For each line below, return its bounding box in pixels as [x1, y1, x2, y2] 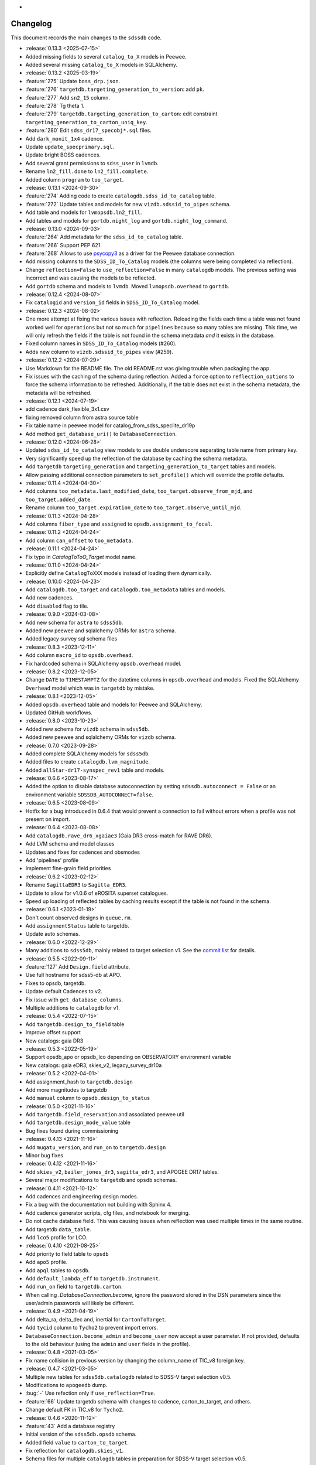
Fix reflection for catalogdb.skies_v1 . [25, 1447, 124, 1454]
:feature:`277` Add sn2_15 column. [25, 94, 111, 101]
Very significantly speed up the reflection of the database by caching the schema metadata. [25, 455, 248, 462]
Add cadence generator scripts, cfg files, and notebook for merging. [25, 1209, 190, 1216]
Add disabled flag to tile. [25, 602, 89, 609]
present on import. [25, 816, 70, 823]
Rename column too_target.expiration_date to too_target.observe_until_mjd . [25, 504, 242, 511]
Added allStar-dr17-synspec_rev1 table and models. [25, 766, 165, 774]
